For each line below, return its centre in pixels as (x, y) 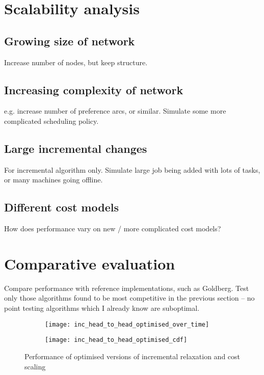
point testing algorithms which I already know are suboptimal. (102, 308)
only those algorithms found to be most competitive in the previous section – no (129, 298)
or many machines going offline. (54, 180)
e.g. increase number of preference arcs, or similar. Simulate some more (115, 111)
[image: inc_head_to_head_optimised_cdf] (116, 340)
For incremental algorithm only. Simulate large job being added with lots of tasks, (132, 169)
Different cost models (61, 207)
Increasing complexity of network (94, 89)
